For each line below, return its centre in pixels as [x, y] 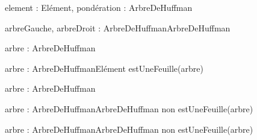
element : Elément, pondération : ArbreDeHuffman [99, 7]
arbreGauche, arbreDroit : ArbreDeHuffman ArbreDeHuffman [118, 27]
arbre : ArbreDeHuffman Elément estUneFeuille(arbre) [104, 68]
